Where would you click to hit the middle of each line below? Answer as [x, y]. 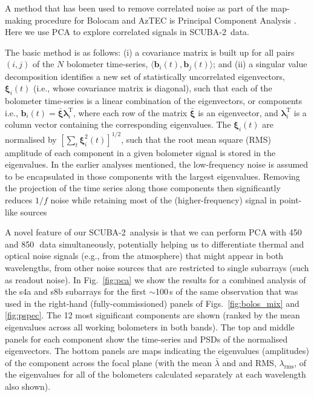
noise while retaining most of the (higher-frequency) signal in [164, 200]
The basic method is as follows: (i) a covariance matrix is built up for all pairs [150, 52]
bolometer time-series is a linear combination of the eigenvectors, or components [154, 101]
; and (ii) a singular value [260, 64]
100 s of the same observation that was [227, 291]
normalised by [31, 139]
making [18, 20]
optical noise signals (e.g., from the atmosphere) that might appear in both [144, 256]
